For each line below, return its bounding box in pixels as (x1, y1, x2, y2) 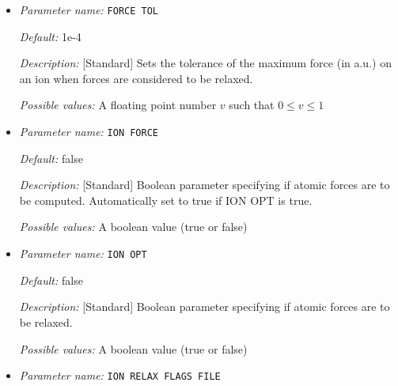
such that (229, 96, 275, 113)
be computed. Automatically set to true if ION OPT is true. (19, 191, 313, 208)
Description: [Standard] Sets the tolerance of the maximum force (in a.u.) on (19, 55, 392, 71)
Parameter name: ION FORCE (19, 123, 159, 140)
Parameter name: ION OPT (19, 245, 147, 262)
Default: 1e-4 (19, 28, 81, 44)
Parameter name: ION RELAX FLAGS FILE (19, 367, 221, 384)
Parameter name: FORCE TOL (19, 2, 159, 17)
